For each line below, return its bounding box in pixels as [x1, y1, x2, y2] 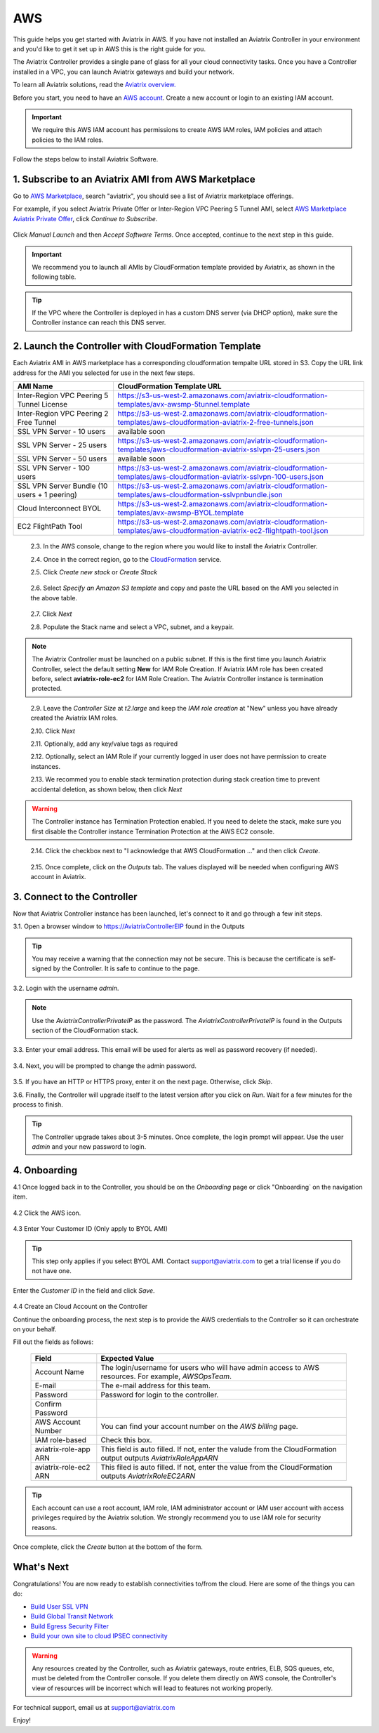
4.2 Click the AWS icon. [13, 1208, 81, 1217]
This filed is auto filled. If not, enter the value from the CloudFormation [100, 1462, 333, 1472]
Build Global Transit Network [30, 1612, 114, 1621]
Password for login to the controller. [100, 1390, 219, 1399]
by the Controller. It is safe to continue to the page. [53, 964, 200, 973]
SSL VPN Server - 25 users [17, 440, 107, 450]
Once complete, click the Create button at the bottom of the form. [13, 1543, 203, 1551]
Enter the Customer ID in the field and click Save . [13, 1286, 155, 1295]
